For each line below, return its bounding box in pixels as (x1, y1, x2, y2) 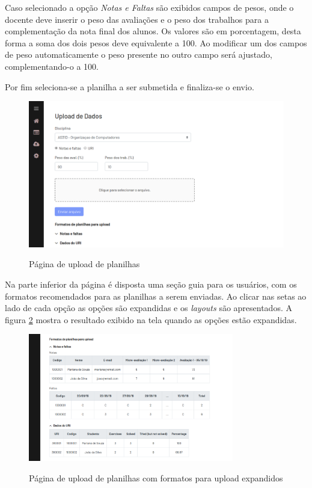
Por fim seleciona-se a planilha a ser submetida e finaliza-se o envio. (5, 80, 254, 93)
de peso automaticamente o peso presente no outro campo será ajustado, (5, 48, 272, 61)
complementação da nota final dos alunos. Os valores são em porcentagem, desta (5, 25, 301, 37)
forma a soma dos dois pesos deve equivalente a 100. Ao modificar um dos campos (5, 36, 307, 49)
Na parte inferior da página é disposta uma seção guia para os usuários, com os (5, 277, 297, 290)
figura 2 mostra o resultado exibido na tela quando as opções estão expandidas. (5, 313, 297, 326)
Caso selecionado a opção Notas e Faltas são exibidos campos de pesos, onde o (5, 1, 294, 13)
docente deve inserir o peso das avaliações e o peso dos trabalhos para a (5, 13, 269, 25)
